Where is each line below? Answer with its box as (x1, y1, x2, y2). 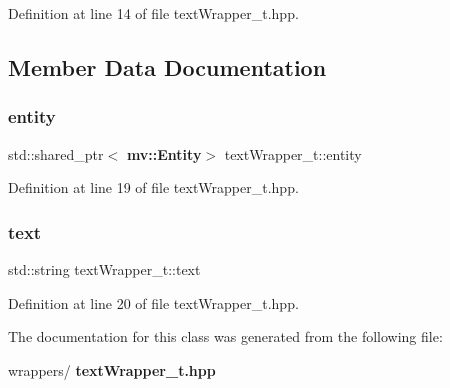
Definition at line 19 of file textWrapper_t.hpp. (8, 177, 299, 198)
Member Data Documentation (8, 51, 327, 82)
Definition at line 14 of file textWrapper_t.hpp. (8, 3, 299, 23)
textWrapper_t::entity (224, 143, 362, 164)
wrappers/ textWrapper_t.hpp (8, 359, 216, 380)
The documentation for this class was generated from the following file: (8, 326, 443, 347)
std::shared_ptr (8, 143, 104, 164)
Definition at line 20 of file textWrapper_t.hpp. (8, 292, 299, 313)
